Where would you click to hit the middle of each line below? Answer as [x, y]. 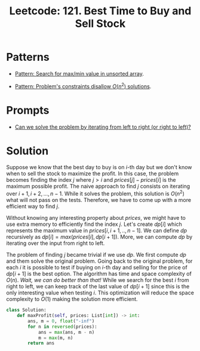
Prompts [28, 110]
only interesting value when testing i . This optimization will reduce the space [100, 293]
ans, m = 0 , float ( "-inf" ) [61, 321]
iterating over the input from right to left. [56, 243]
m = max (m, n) [56, 338]
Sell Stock [100, 24]
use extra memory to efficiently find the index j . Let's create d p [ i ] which [94, 224]
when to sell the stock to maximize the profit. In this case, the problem [93, 173]
